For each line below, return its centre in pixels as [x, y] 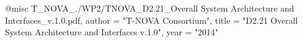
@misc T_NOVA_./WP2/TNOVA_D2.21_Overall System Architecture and [150, 8]
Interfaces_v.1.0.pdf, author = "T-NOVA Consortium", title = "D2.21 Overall [151, 20]
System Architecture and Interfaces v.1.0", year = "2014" [112, 32]
